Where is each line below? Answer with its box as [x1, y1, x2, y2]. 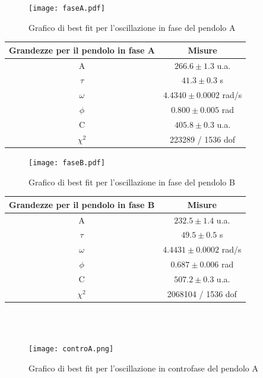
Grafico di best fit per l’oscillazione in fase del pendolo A [28, 21, 236, 33]
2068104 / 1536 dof [167, 287, 237, 300]
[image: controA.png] [28, 345, 114, 353]
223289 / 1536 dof [170, 133, 236, 145]
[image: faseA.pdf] [28, 4, 105, 12]
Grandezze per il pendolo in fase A [9, 43, 155, 56]
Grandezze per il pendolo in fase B [9, 198, 155, 210]
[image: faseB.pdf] [28, 158, 105, 167]
